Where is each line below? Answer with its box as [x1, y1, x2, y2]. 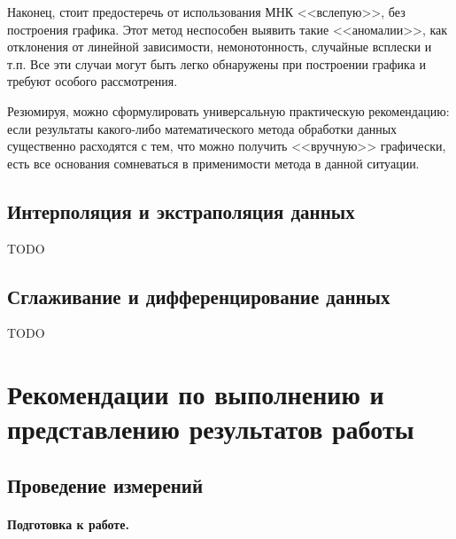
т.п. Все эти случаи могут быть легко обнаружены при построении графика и [7, 54, 427, 73]
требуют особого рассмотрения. [7, 72, 178, 90]
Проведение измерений [7, 471, 204, 498]
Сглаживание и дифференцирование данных [7, 282, 390, 309]
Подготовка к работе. [7, 514, 129, 533]
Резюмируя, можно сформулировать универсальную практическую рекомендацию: [7, 101, 450, 120]
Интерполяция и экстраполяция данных [7, 197, 355, 224]
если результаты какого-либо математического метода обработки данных [7, 119, 398, 137]
